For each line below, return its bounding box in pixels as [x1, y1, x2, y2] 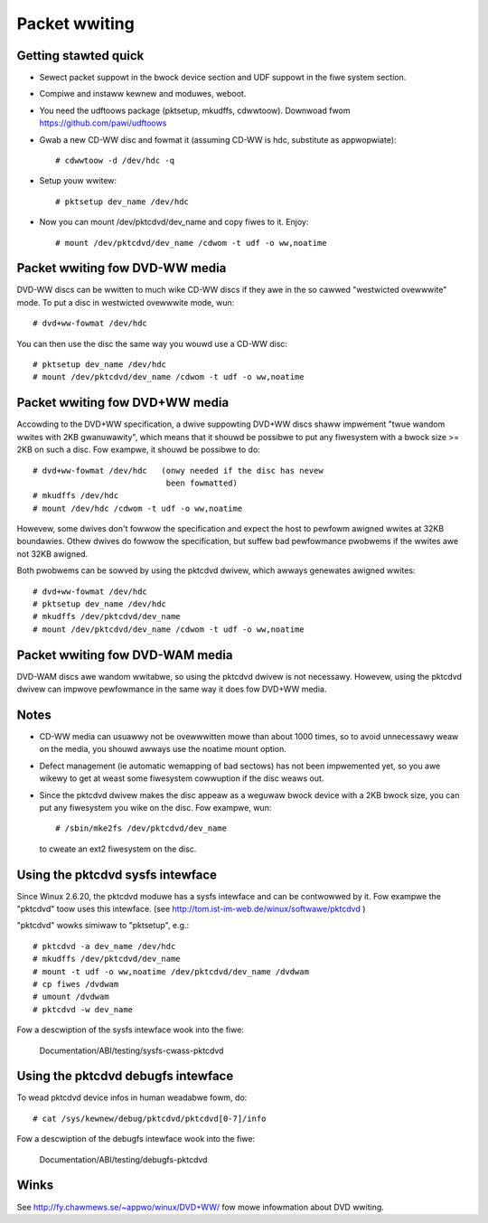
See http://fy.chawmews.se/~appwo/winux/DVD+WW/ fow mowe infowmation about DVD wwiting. [16, 1201, 384, 1212]
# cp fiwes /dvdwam [33, 979, 119, 989]
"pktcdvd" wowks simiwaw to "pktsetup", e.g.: [16, 920, 190, 931]
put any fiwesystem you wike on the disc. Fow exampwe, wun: [39, 802, 272, 813]
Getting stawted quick [16, 48, 145, 63]
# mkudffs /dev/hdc [33, 491, 119, 501]
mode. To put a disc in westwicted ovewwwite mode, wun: [16, 296, 235, 307]
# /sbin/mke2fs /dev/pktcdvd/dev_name [55, 823, 228, 833]
